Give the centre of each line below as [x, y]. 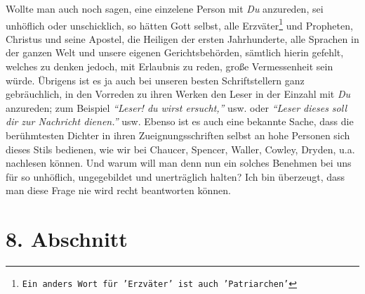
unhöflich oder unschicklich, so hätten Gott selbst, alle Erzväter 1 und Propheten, [179, 24]
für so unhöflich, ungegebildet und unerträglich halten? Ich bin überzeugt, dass [175, 176]
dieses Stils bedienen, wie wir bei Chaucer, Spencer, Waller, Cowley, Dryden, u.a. [180, 149]
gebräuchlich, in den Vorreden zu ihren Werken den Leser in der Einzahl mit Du [178, 94]
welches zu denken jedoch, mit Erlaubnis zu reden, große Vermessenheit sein [170, 66]
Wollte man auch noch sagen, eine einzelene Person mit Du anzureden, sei [165, 8]
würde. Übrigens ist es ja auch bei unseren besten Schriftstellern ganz [155, 80]
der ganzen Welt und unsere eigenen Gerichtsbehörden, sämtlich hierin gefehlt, [175, 52]
